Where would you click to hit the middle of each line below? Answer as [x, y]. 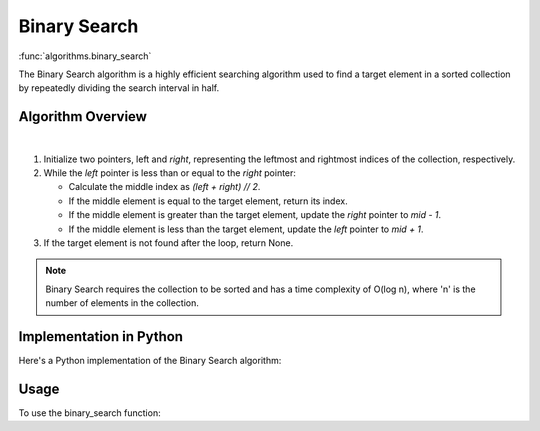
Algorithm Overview [82, 116]
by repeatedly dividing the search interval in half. [119, 88]
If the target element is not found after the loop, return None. [168, 242]
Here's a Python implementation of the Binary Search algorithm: [150, 361]
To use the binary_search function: [89, 412]
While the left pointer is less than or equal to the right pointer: [170, 173]
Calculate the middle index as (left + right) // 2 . [164, 187]
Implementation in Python [101, 336]
